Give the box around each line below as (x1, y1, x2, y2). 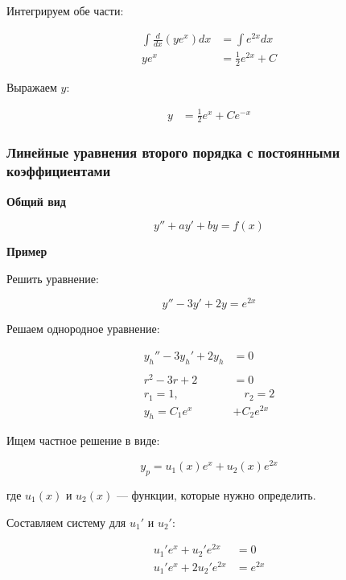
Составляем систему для (6, 513, 126, 530)
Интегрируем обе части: (6, 2, 124, 19)
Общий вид (6, 192, 66, 209)
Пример (6, 243, 47, 260)
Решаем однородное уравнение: (6, 320, 160, 337)
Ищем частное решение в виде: (6, 432, 160, 449)
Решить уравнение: (6, 269, 99, 286)
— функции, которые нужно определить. (116, 486, 316, 503)
